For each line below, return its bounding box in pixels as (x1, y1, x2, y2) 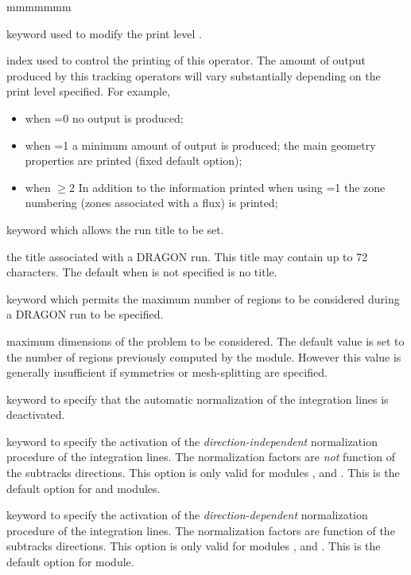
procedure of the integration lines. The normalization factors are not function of (6, 448, 396, 465)
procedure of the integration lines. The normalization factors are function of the (6, 522, 395, 538)
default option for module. (6, 553, 134, 570)
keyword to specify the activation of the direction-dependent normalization (6, 507, 368, 523)
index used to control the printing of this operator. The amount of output (6, 52, 366, 68)
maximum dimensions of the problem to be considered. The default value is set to (6, 332, 405, 349)
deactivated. (6, 406, 65, 423)
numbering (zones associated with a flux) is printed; (25, 194, 278, 211)
